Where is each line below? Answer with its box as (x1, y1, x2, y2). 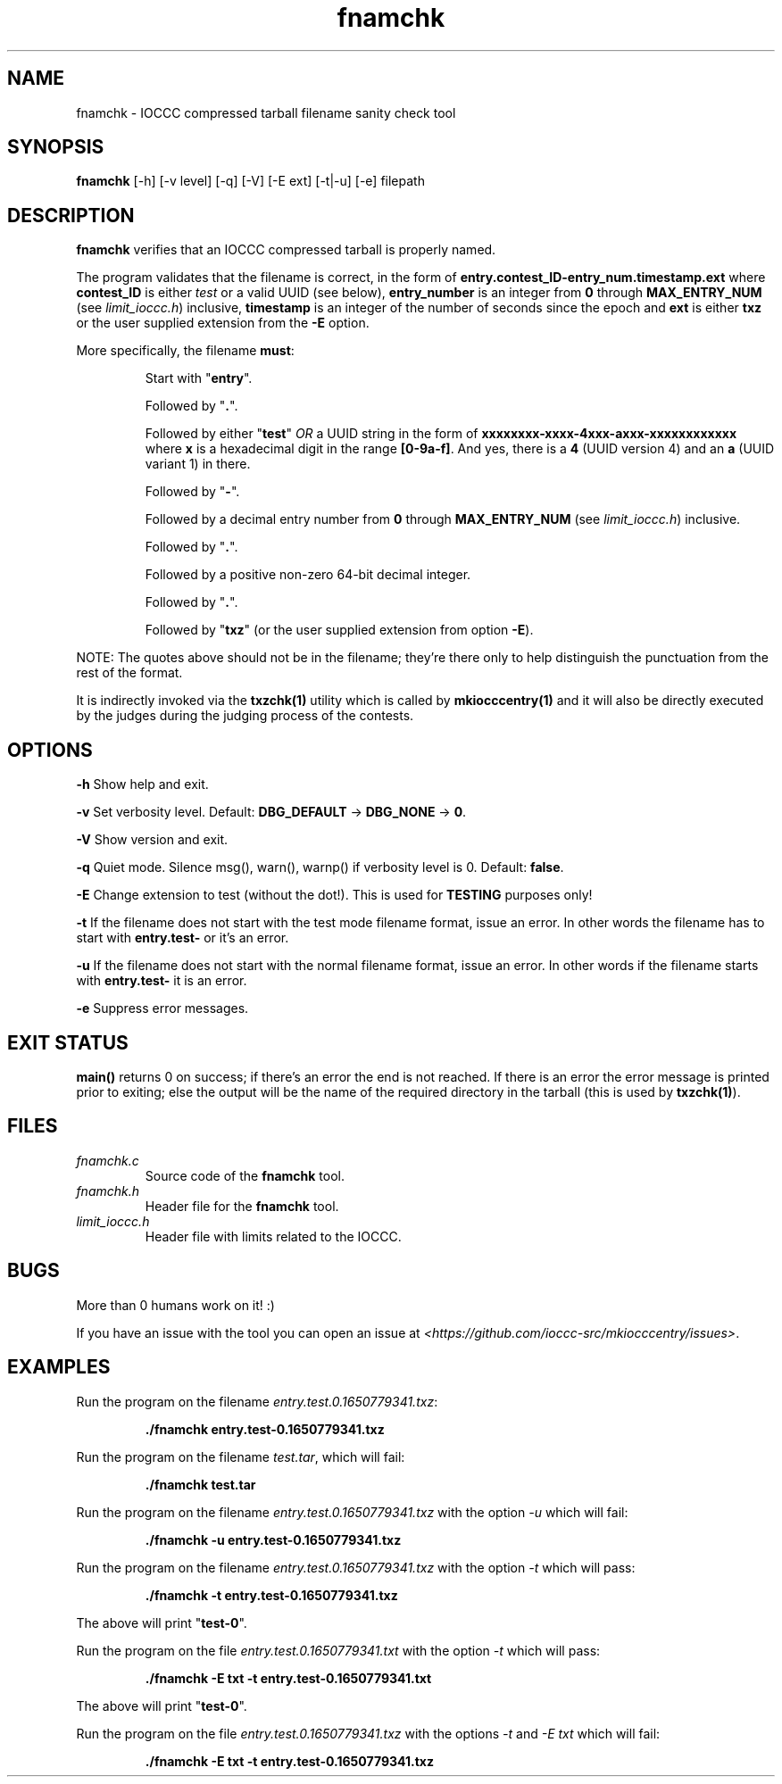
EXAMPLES (7, 1356, 111, 1379)
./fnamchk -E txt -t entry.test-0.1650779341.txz (145, 1753, 434, 1769)
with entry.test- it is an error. (76, 973, 247, 989)
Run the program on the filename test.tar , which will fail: (76, 1448, 405, 1465)
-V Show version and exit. (76, 832, 229, 848)
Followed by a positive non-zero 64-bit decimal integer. (145, 567, 471, 583)
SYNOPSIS (7, 136, 104, 159)
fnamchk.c (76, 1152, 139, 1168)
